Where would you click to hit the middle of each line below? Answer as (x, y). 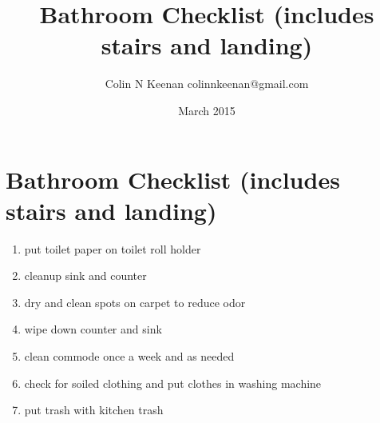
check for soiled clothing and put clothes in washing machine (173, 383)
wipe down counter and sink (93, 329)
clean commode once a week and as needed (129, 356)
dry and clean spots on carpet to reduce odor (135, 302)
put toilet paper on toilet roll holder (113, 248)
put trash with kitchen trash (94, 410)
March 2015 (207, 110)
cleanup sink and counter (85, 275)
